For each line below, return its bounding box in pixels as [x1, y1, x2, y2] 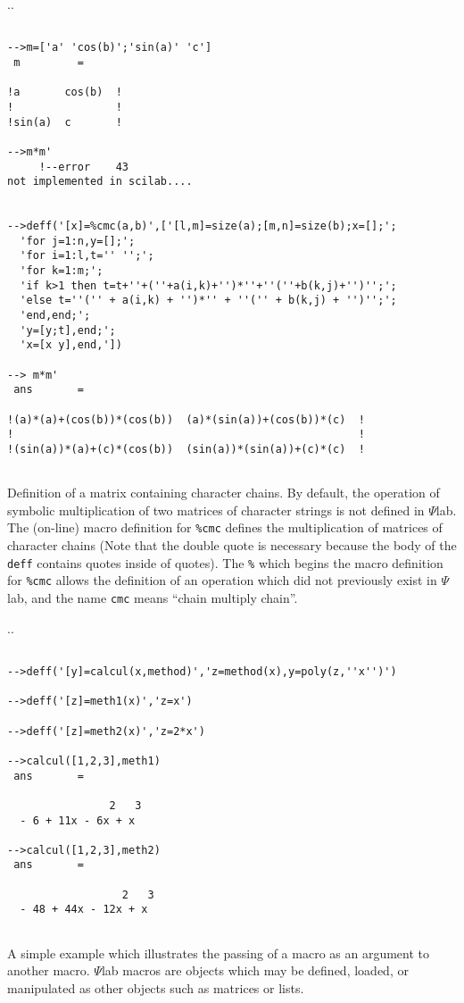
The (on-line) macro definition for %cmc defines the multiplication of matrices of [7, 518, 443, 537]
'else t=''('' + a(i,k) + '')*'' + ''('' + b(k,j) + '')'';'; [20, 294, 397, 307]
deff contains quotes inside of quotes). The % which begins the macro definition [7, 553, 443, 572]
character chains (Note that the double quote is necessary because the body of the [7, 536, 457, 555]
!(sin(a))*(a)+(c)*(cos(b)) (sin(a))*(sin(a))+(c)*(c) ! [7, 442, 365, 456]
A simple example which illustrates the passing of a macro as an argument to [7, 943, 430, 962]
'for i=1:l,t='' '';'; [20, 249, 154, 263]
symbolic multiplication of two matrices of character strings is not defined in [7, 500, 425, 519]
